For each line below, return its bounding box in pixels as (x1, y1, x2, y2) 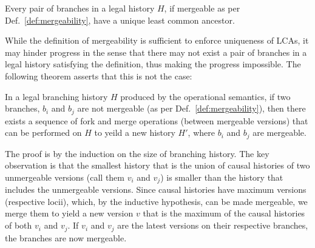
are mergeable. (252, 126, 307, 139)
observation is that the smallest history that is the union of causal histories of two (5, 159, 310, 172)
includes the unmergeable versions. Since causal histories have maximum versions (5, 183, 307, 196)
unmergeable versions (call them (5, 170, 124, 183)
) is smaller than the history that (160, 170, 283, 183)
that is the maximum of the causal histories (143, 207, 305, 220)
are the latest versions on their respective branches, (117, 219, 308, 232)
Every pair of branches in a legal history (5, 2, 155, 14)
